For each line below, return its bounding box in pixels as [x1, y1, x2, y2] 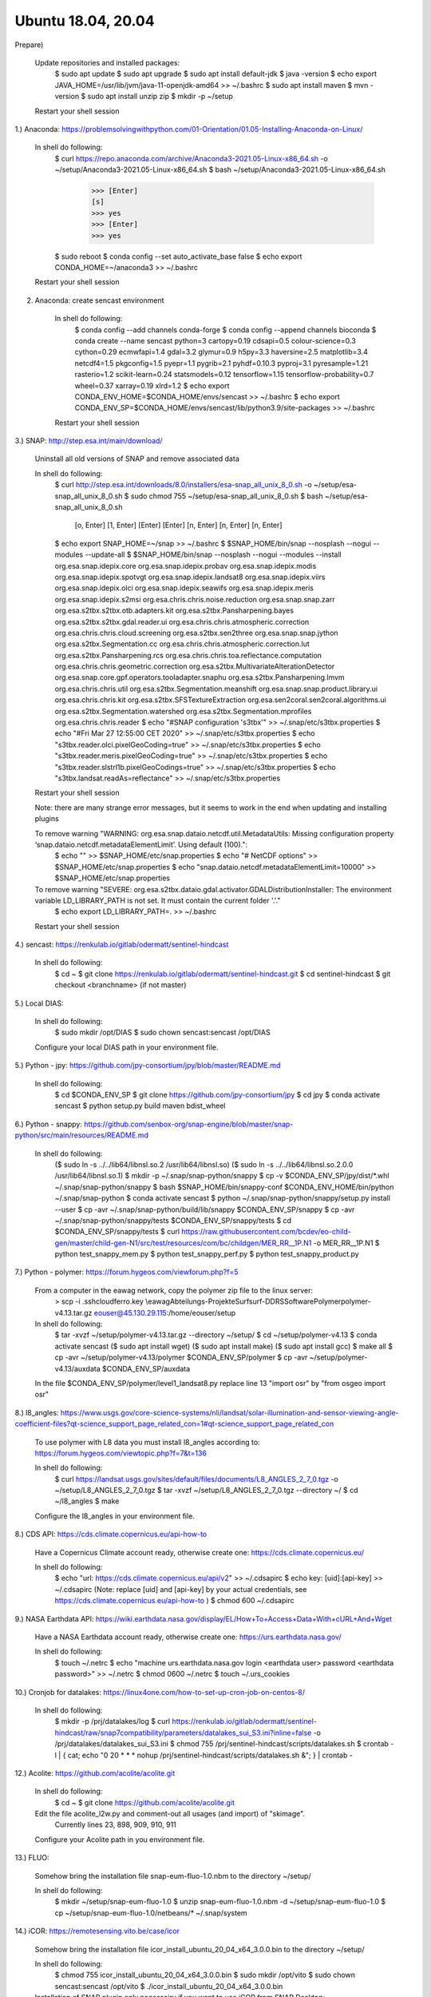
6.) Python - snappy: [14, 1119, 83, 1129]
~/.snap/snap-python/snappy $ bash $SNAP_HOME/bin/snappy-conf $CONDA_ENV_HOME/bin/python [54, 1182, 394, 1192]
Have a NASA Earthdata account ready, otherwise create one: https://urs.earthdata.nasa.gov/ [34, 1632, 342, 1642]
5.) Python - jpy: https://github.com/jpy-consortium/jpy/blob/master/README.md [14, 1061, 281, 1070]
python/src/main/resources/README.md [14, 1130, 149, 1140]
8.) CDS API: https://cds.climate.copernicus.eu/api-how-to [14, 1530, 208, 1539]
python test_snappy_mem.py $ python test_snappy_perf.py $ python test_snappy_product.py [54, 1249, 359, 1259]
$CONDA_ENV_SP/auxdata [101, 1364, 191, 1373]
